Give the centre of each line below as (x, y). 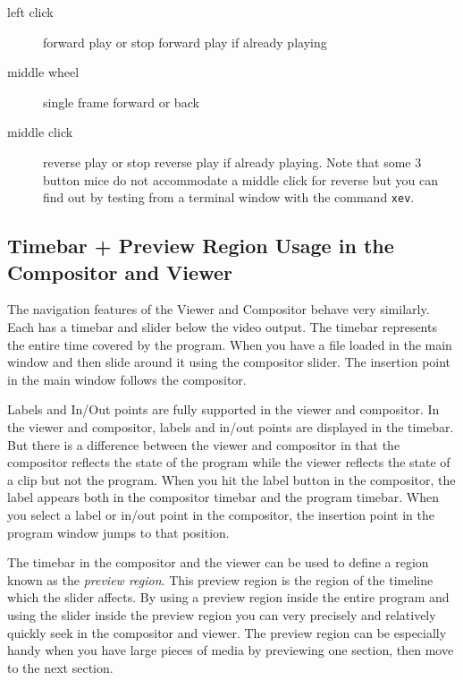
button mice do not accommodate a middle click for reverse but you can (240, 179)
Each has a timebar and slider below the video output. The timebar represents (222, 327)
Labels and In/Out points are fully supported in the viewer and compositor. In (223, 409)
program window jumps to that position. (118, 532)
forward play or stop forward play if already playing (185, 42)
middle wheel (43, 72)
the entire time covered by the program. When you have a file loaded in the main (230, 344)
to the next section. (60, 667)
